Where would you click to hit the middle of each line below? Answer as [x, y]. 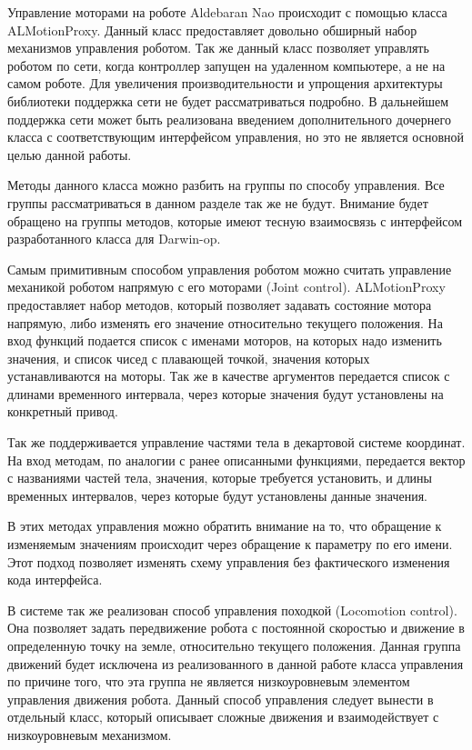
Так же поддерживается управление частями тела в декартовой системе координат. [236, 442]
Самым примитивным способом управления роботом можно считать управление [230, 269]
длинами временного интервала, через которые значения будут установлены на [226, 393]
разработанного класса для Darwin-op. [114, 239]
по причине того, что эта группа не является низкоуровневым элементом [209, 681]
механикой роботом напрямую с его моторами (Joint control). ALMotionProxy [226, 287]
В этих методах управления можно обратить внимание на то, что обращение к [225, 526]
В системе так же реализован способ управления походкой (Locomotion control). [232, 610]
